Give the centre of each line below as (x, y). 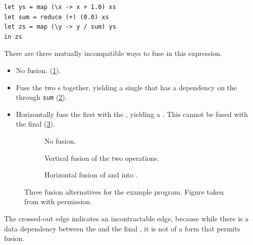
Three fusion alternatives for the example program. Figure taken (124, 191)
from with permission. (58, 201)
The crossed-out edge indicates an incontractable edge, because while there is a (126, 218)
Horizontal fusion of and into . (91, 175)
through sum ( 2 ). (41, 97)
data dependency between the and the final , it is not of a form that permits (122, 228)
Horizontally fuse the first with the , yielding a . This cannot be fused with (132, 114)
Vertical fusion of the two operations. (102, 158)
